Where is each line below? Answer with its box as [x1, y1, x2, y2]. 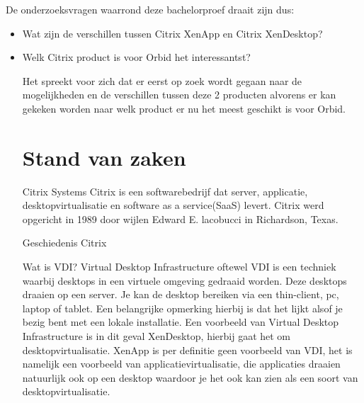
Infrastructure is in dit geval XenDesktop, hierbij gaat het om [22, 329, 291, 344]
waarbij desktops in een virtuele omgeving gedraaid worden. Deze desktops [22, 273, 347, 288]
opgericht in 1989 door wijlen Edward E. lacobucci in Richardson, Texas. [22, 211, 339, 226]
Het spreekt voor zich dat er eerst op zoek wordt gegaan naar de [22, 73, 302, 88]
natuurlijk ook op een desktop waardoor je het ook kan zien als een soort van [22, 370, 358, 385]
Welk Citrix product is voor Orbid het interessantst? [22, 50, 251, 64]
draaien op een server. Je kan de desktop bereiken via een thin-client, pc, [22, 287, 339, 302]
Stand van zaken [22, 142, 186, 171]
